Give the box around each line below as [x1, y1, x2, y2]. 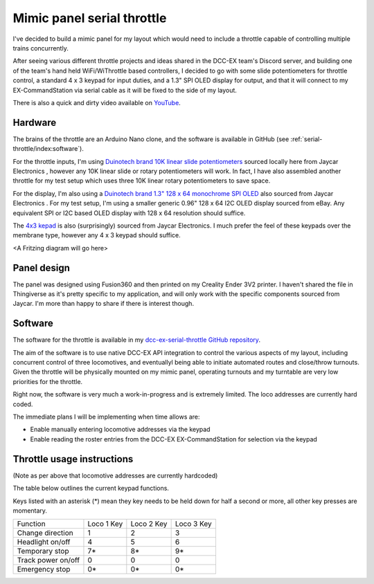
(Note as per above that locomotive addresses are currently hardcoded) [12, 471, 218, 480]
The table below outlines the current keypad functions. [12, 484, 170, 493]
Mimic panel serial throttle [12, 10, 167, 26]
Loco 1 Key [87, 519, 123, 529]
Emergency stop [17, 565, 71, 574]
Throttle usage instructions [12, 453, 134, 465]
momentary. [12, 506, 48, 515]
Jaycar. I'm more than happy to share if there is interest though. [12, 300, 194, 308]
